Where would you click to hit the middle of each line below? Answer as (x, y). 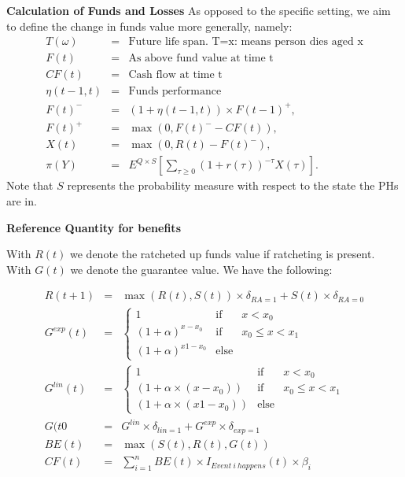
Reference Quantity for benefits (94, 227)
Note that (30, 185)
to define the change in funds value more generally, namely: (149, 26)
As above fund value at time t (201, 59)
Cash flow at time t (175, 75)
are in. (22, 201)
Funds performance (175, 92)
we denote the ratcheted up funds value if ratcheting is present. (223, 254)
